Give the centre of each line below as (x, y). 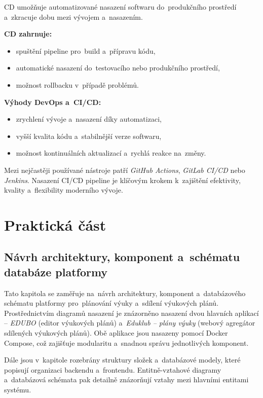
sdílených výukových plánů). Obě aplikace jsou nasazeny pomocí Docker (116, 333)
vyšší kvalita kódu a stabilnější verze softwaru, (89, 136)
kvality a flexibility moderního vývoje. (64, 190)
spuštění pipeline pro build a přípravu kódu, (86, 50)
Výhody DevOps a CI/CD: (53, 102)
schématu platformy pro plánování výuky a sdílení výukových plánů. (111, 303)
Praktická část (55, 224)
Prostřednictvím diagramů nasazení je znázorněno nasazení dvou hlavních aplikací (131, 313)
